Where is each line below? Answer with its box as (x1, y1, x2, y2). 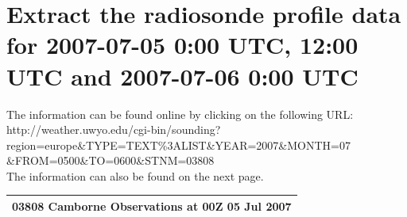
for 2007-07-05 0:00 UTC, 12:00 (6, 29, 359, 61)
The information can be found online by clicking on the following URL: (6, 105, 354, 122)
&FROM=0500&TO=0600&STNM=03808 (6, 152, 215, 169)
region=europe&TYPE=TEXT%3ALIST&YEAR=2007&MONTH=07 (6, 136, 351, 153)
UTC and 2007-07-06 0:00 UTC (6, 59, 359, 92)
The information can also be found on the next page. (6, 167, 264, 184)
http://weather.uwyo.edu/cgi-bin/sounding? (6, 121, 221, 138)
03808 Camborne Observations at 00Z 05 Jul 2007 (12, 197, 292, 214)
